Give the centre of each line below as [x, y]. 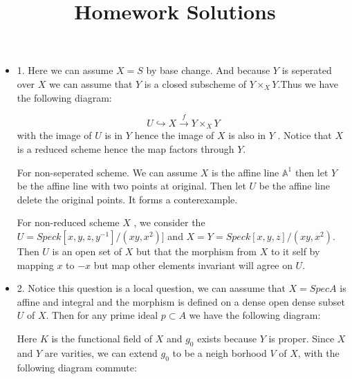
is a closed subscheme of [195, 83]
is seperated [307, 70]
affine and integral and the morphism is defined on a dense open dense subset [181, 301]
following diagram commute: [77, 367]
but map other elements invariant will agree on [193, 265]
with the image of [54, 135]
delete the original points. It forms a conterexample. [127, 199]
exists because [227, 338]
